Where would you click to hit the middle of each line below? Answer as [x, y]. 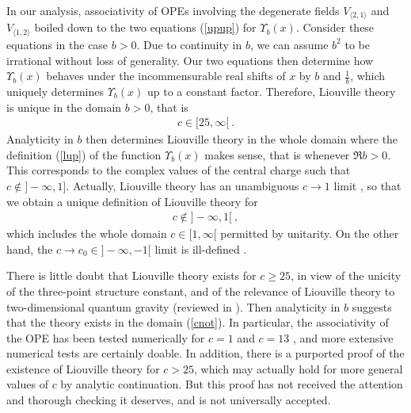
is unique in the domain [64, 107]
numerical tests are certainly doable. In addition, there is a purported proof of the [205, 353]
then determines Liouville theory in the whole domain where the [242, 139]
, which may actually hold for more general [299, 368]
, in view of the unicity [346, 275]
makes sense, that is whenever [277, 154]
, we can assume [289, 44]
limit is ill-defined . [201, 249]
